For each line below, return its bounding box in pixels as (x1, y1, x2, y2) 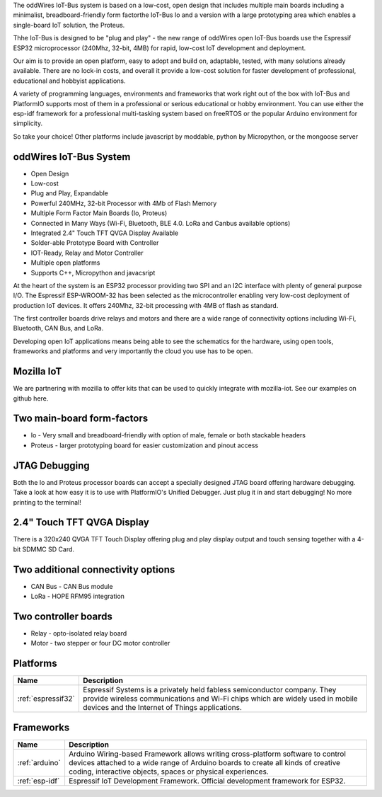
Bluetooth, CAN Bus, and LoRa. (13, 324, 104, 333)
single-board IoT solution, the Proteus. (13, 21, 125, 29)
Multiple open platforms (30, 258, 100, 267)
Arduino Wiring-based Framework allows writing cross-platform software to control (68, 749, 347, 759)
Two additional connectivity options (13, 563, 175, 575)
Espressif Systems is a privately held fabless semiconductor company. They (82, 685, 337, 695)
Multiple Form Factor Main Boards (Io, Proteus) (30, 209, 168, 217)
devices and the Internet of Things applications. (82, 703, 242, 713)
